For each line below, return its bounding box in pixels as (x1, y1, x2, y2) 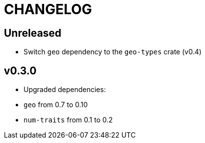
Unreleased (4, 26, 62, 39)
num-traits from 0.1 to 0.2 (24, 116, 113, 124)
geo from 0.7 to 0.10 (24, 100, 88, 109)
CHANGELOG (4, 1, 92, 18)
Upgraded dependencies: (24, 85, 106, 94)
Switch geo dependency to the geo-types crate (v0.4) (24, 48, 202, 56)
